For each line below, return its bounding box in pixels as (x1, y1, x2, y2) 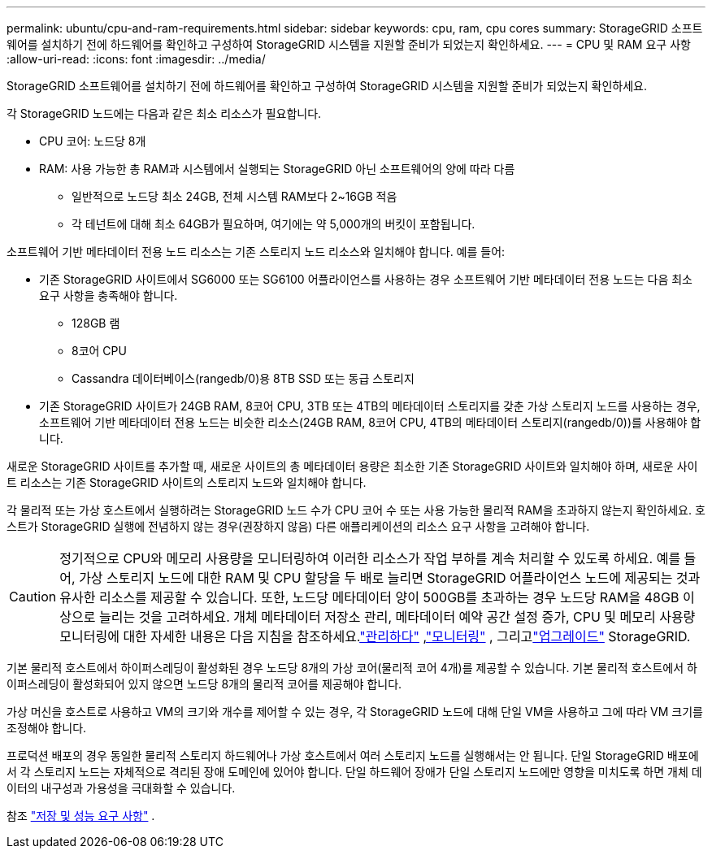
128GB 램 (72, 316, 120, 330)
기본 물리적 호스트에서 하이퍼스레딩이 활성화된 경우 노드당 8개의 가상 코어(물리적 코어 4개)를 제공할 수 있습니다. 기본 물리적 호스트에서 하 (7, 661, 697, 675)
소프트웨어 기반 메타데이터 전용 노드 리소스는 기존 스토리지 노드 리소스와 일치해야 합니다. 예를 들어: (7, 245, 506, 258)
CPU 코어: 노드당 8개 (39, 134, 146, 148)
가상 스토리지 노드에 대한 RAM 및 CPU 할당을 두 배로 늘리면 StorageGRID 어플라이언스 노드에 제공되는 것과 (79, 570, 701, 586)
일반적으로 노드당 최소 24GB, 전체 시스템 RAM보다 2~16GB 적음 (72, 189, 397, 203)
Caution (9, 588, 57, 605)
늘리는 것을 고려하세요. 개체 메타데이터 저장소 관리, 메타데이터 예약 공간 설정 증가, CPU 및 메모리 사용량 (98, 609, 696, 625)
